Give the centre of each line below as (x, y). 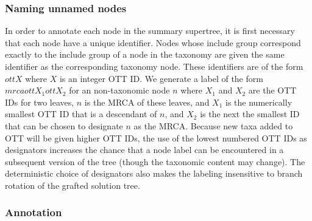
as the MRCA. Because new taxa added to (213, 125)
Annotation (34, 212)
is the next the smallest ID (250, 114)
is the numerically (259, 102)
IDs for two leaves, (40, 102)
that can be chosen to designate (64, 125)
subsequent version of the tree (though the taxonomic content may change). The (155, 161)
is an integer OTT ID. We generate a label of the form (161, 78)
